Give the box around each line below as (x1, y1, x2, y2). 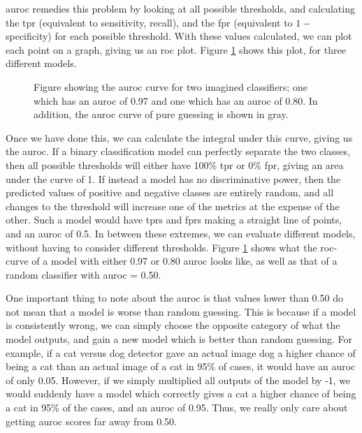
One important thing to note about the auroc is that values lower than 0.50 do (6, 291, 343, 305)
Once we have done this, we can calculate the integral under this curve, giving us (6, 130, 353, 145)
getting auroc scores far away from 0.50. (6, 413, 177, 428)
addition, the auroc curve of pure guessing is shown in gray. (34, 107, 289, 122)
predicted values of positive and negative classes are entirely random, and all (6, 185, 334, 200)
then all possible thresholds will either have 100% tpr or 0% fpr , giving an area (6, 157, 344, 172)
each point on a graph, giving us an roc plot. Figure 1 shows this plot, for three (6, 42, 346, 57)
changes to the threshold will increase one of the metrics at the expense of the (6, 198, 340, 213)
